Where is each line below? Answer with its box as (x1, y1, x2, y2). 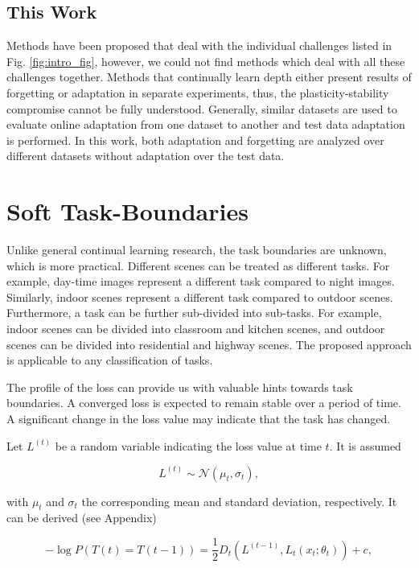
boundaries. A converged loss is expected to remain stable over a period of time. (6, 394, 401, 411)
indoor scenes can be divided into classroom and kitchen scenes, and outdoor (6, 320, 385, 337)
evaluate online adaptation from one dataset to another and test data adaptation (6, 116, 405, 133)
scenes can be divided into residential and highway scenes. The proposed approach (6, 335, 412, 352)
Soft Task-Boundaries (6, 195, 249, 228)
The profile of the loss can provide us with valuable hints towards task (6, 378, 353, 395)
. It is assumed (329, 437, 401, 454)
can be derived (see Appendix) (6, 509, 157, 526)
